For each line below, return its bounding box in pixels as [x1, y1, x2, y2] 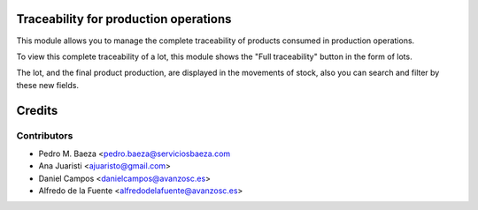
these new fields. [16, 79, 80, 90]
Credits [16, 102, 58, 118]
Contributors [16, 130, 73, 142]
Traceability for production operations [16, 11, 232, 26]
